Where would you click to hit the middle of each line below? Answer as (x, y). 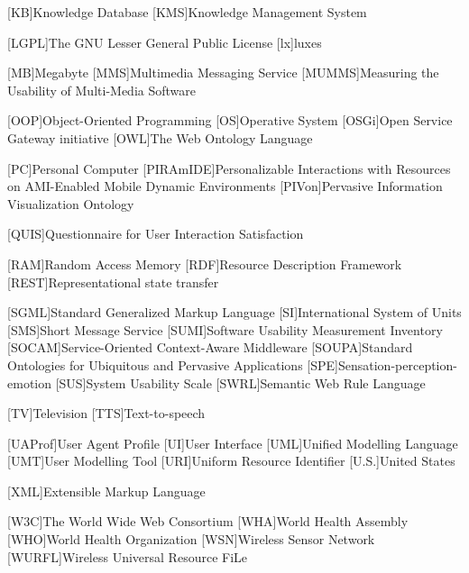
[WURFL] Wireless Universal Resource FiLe (128, 556)
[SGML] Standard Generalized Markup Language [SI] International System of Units (234, 312)
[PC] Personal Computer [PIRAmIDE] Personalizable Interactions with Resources (229, 168)
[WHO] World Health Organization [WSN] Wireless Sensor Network (191, 539)
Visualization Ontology (71, 203)
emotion (29, 382)
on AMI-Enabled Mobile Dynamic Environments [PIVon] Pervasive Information (225, 186)
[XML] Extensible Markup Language (106, 491)
